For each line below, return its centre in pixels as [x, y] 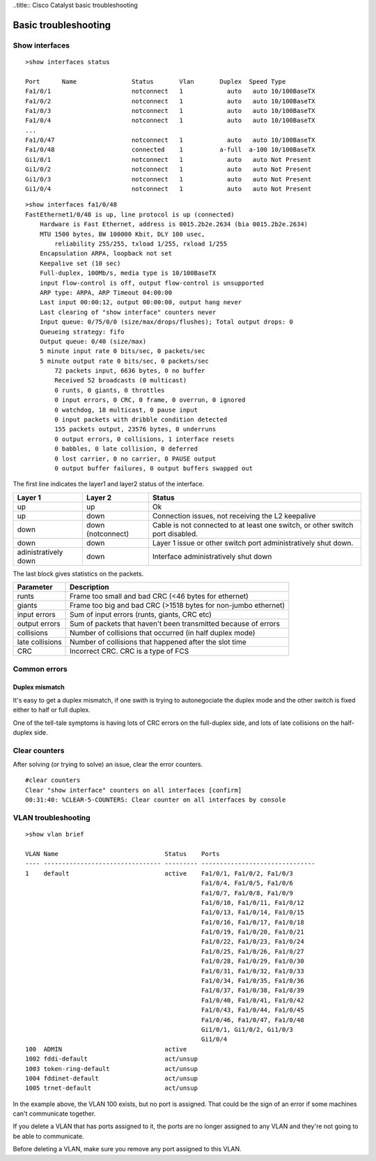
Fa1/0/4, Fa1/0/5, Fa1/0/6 [247, 883]
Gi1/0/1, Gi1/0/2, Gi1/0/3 [247, 1029]
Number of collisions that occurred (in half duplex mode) [163, 633]
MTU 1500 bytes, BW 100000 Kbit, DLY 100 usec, [122, 234]
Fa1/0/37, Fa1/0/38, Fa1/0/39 [252, 990]
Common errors [40, 668]
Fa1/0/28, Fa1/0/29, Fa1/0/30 [252, 961]
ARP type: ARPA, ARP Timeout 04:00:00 [106, 292]
